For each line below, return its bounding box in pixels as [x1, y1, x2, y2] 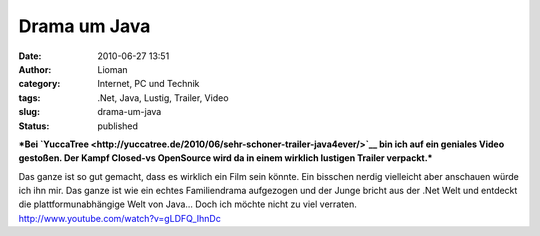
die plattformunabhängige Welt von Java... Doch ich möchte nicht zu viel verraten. [18, 198, 357, 210]
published [97, 120, 139, 132]
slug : [18, 106, 40, 118]
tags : [18, 91, 41, 104]
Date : [18, 50, 42, 62]
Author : [18, 63, 52, 75]
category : [18, 78, 61, 90]
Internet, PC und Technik [97, 78, 200, 90]
